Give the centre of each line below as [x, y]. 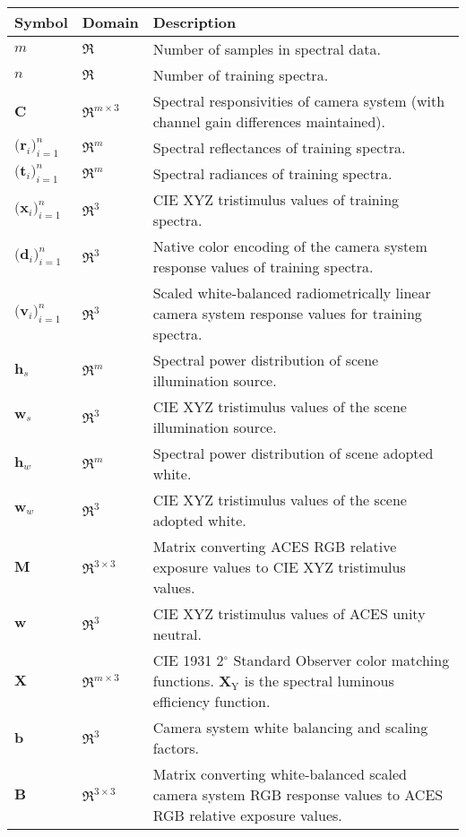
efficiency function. [211, 701]
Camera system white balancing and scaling [290, 727]
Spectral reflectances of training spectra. [279, 147]
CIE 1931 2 [188, 660]
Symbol [41, 22]
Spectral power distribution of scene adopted [293, 453]
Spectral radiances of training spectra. [272, 173]
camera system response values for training [287, 313]
